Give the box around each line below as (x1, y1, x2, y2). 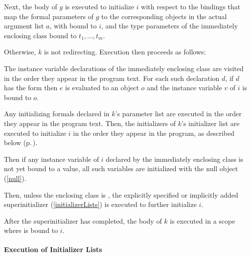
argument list (4, 21, 44, 31)
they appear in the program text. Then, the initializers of (4, 118, 176, 128)
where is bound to (4, 225, 58, 235)
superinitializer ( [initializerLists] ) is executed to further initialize (4, 199, 197, 209)
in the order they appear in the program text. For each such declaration (4, 73, 220, 83)
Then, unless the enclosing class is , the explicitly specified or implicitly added (4, 189, 238, 200)
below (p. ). (4, 137, 38, 148)
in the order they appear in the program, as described (73, 128, 235, 138)
